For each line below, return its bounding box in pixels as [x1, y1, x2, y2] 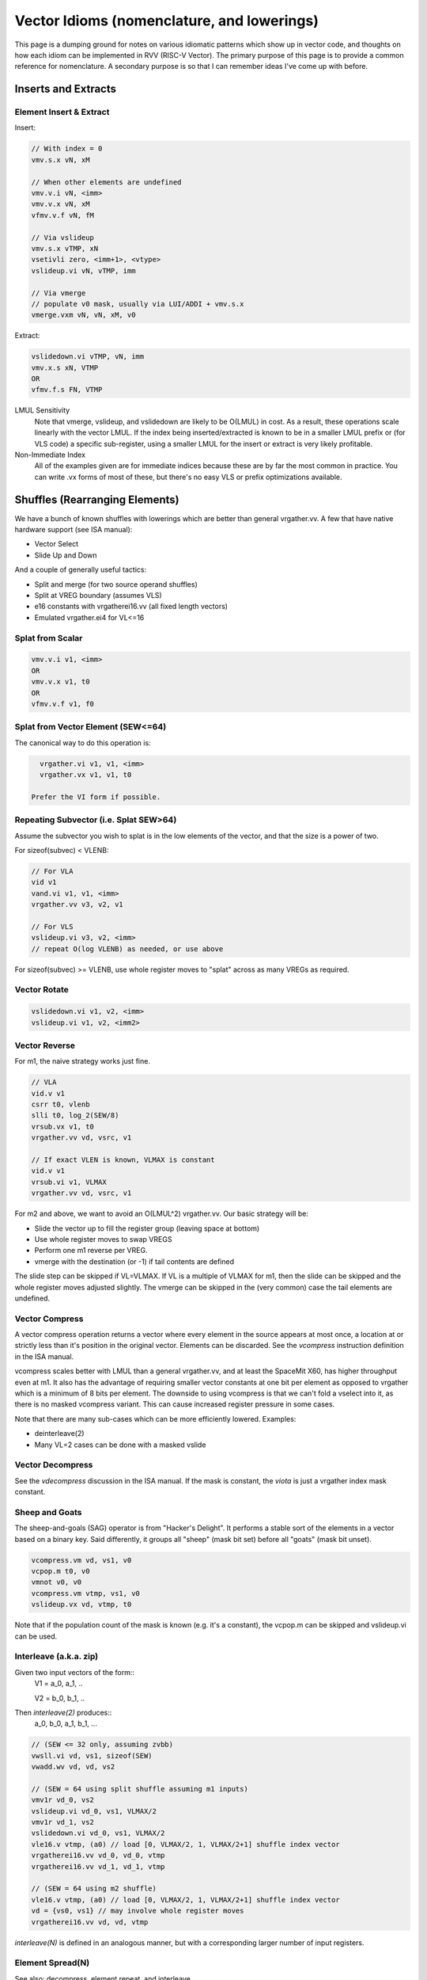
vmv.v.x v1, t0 [31, 677, 90, 687]
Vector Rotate [14, 984, 69, 996]
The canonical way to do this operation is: [14, 737, 151, 748]
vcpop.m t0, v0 [31, 1567, 90, 1576]
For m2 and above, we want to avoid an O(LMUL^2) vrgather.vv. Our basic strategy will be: [14, 1209, 308, 1219]
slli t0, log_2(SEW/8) [31, 1111, 119, 1120]
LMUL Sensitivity [14, 406, 70, 415]
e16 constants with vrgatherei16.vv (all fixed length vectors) [34, 602, 229, 611]
